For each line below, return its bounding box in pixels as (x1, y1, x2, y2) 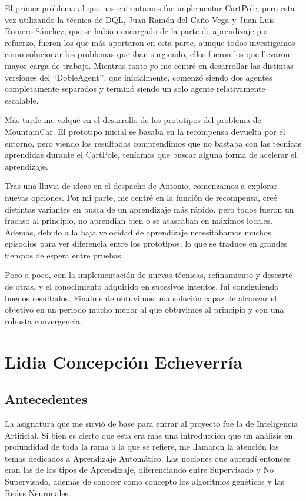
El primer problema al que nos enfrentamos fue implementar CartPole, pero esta (5, 2, 295, 14)
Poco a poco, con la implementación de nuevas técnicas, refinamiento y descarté (5, 268, 292, 281)
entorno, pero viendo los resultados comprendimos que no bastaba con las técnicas (5, 137, 301, 149)
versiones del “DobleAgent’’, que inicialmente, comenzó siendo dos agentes (5, 71, 272, 83)
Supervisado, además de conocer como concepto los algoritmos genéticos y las (5, 475, 284, 487)
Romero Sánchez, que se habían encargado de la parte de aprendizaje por (5, 25, 269, 37)
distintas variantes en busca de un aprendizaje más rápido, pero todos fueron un (5, 203, 294, 215)
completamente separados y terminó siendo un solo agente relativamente (5, 82, 265, 95)
